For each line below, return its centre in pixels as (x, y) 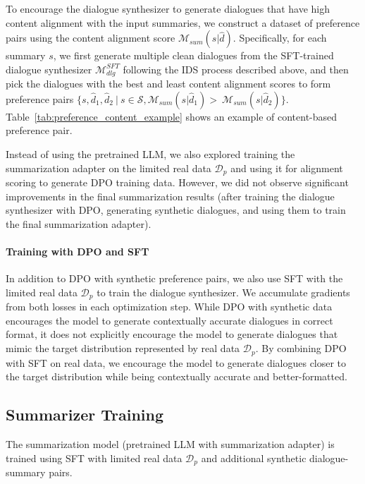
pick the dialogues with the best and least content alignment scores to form (168, 84)
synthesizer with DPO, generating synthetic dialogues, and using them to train (176, 210)
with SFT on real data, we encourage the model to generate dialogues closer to (176, 362)
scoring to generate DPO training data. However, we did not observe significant (177, 182)
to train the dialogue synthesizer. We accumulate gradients (223, 292)
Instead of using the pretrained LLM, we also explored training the (150, 154)
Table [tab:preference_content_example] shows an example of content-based (172, 116)
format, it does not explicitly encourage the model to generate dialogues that (172, 334)
